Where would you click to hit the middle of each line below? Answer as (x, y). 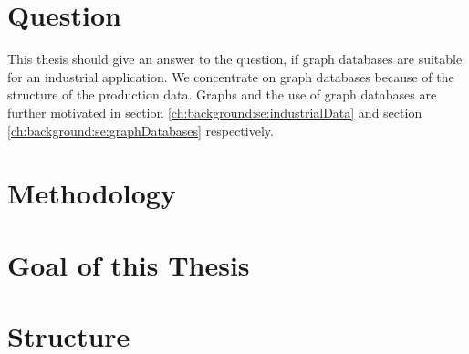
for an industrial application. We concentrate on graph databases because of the (231, 76)
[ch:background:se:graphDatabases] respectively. (141, 130)
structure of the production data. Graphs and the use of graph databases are (222, 94)
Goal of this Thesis (129, 264)
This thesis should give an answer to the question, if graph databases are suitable (235, 59)
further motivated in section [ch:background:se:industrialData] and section (215, 112)
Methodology (92, 193)
